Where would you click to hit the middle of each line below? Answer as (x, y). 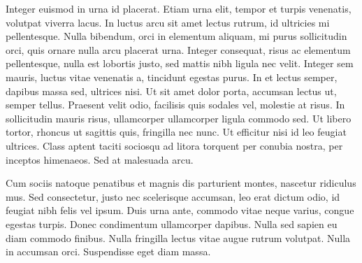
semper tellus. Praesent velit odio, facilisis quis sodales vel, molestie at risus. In (175, 105)
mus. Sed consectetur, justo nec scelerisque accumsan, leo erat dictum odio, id (173, 196)
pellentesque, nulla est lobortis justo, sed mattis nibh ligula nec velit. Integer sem (180, 63)
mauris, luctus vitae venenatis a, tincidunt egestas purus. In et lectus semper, (172, 77)
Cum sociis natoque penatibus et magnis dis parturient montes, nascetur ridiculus (181, 183)
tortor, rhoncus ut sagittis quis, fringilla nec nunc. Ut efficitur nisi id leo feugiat (176, 132)
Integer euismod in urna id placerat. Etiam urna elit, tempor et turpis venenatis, (179, 8)
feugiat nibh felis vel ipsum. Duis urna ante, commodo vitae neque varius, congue (180, 210)
